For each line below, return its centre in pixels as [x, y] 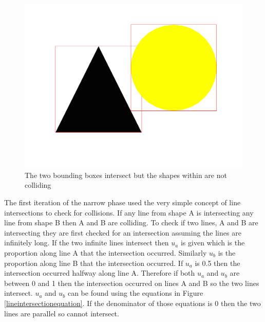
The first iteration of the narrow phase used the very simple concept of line [122, 202]
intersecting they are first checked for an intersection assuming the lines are [123, 232]
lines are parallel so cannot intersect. [62, 313]
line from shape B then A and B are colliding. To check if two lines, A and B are [131, 222]
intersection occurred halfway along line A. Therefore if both [100, 273]
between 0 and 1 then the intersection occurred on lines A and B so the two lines [132, 283]
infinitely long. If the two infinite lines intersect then [87, 243]
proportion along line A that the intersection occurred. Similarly [106, 252]
